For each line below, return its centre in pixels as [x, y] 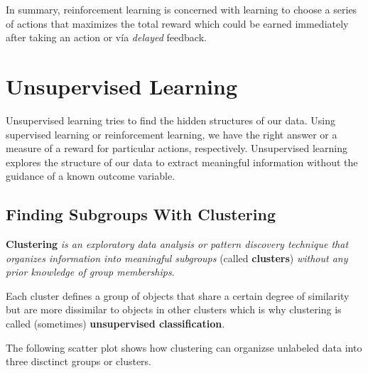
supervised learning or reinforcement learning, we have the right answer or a [172, 134]
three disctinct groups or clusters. [79, 361]
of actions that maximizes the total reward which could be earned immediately [177, 23]
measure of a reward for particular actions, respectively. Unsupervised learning [177, 148]
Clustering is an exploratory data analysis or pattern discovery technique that [177, 244]
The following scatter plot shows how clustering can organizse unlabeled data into [184, 347]
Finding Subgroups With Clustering [141, 214]
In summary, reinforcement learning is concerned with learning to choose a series [182, 9]
